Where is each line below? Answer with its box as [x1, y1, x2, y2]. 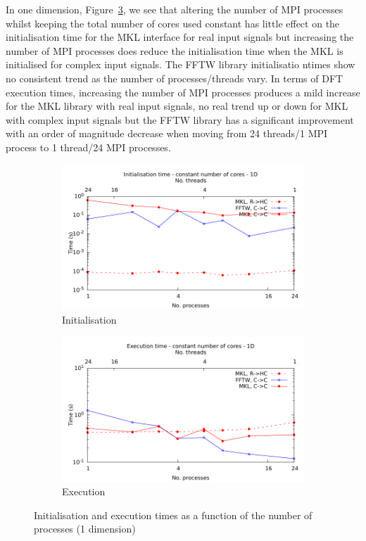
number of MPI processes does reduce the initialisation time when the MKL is [6, 43, 343, 58]
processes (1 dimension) [34, 521, 136, 536]
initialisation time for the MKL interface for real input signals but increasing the [6, 30, 354, 44]
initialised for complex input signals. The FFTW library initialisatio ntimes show [6, 57, 355, 72]
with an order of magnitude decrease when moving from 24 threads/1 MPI [6, 126, 328, 141]
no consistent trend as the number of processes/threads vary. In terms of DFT [6, 70, 343, 85]
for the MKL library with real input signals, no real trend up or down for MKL [6, 98, 348, 113]
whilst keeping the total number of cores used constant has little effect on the [6, 15, 340, 30]
